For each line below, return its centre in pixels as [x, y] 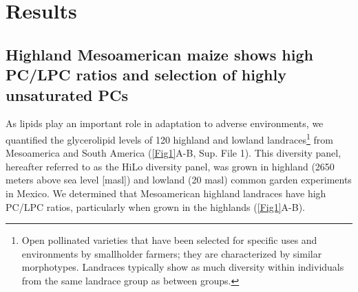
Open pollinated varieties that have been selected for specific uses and [169, 240]
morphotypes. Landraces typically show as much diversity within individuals [183, 267]
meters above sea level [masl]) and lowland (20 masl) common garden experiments [179, 180]
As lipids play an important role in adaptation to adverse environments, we [165, 123]
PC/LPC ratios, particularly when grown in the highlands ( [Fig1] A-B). [155, 206]
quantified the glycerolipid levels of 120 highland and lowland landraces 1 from [169, 138]
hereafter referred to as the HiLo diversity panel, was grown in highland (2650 [170, 166]
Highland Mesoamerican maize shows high [159, 54]
